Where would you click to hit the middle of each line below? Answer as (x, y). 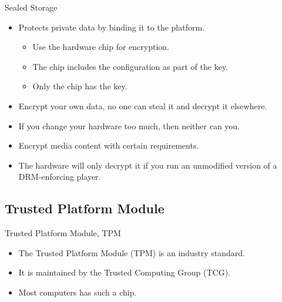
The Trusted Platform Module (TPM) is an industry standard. (132, 252)
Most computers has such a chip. (78, 292)
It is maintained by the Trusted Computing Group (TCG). (124, 272)
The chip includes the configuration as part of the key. (130, 66)
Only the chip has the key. (80, 86)
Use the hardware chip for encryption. (101, 47)
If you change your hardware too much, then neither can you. (129, 125)
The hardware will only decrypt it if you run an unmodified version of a (148, 165)
